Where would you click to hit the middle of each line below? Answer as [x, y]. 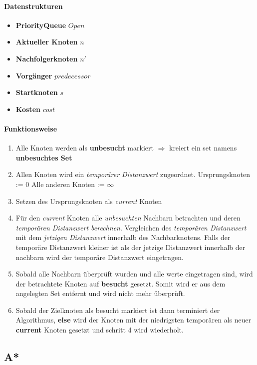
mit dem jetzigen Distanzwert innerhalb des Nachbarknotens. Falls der [123, 237]
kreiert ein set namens [203, 148]
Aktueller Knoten [47, 42]
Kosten [28, 109]
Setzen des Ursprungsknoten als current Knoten [89, 201]
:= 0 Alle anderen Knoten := [60, 184]
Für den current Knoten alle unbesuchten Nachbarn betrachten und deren [128, 218]
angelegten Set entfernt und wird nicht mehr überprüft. [100, 293]
